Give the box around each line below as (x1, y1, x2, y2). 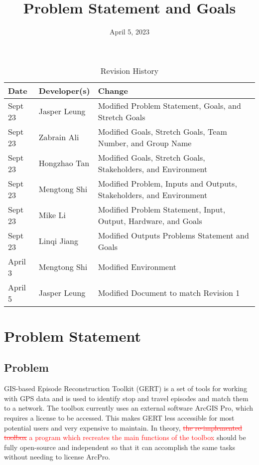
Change (98, 84, 128, 96)
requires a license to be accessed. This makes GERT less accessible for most (4, 413, 235, 423)
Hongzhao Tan (38, 157, 90, 169)
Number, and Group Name (98, 137, 192, 149)
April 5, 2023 (110, 26, 149, 37)
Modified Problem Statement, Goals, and (98, 99, 241, 111)
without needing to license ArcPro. (4, 452, 111, 462)
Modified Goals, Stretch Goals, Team (98, 125, 227, 137)
